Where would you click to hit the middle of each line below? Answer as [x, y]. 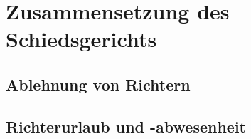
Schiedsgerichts [81, 39]
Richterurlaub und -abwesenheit [126, 126]
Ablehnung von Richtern [98, 84]
